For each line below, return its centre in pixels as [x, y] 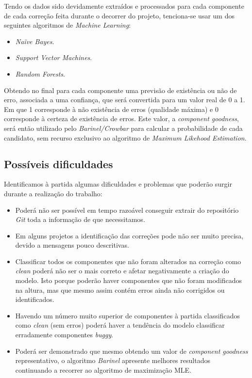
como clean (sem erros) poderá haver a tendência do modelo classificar [120, 325]
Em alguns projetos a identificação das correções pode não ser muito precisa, [129, 235]
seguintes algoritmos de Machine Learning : [67, 25]
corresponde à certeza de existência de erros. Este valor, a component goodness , [121, 118]
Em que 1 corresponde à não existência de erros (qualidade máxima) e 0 [111, 109]
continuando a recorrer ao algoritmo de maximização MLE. [103, 370]
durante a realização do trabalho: [53, 193]
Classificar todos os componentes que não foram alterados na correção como [128, 261]
